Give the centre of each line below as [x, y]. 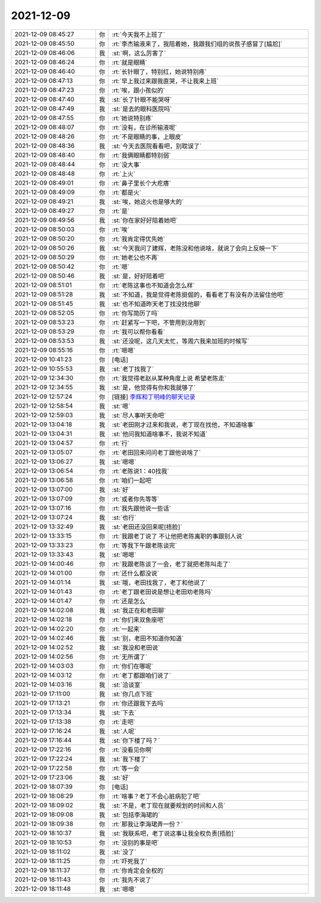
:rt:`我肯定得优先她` [139, 239]
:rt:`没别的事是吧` [136, 842]
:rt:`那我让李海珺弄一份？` [148, 824]
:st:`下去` [124, 712]
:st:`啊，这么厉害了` [139, 53]
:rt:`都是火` [127, 192]
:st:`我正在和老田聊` [139, 611]
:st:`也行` [124, 517]
